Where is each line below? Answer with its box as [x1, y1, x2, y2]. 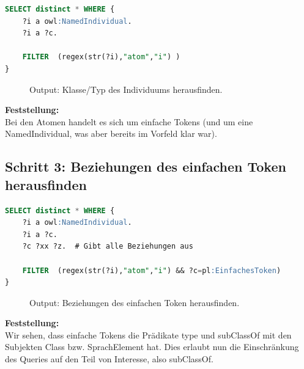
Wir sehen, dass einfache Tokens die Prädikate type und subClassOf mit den [5, 328, 292, 341]
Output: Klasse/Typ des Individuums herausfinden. [29, 82, 223, 95]
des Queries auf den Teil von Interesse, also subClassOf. [5, 353, 213, 365]
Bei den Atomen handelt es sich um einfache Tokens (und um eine [5, 115, 253, 128]
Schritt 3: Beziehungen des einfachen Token [5, 157, 286, 176]
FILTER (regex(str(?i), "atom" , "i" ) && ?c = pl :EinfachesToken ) [22, 266, 281, 275]
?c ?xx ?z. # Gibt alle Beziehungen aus [22, 242, 193, 251]
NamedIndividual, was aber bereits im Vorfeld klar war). [5, 127, 217, 140]
